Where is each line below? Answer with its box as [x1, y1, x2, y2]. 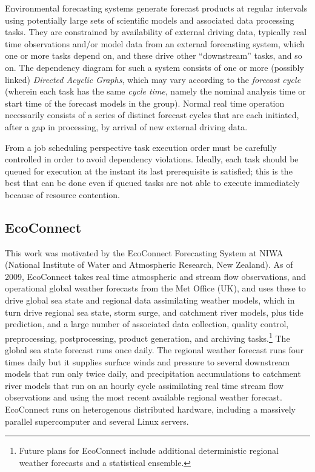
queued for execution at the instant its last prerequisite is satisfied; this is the [5, 164, 293, 177]
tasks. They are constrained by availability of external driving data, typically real [5, 25, 307, 38]
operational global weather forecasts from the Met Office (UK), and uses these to [5, 282, 306, 294]
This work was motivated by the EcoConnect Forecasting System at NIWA [5, 246, 283, 259]
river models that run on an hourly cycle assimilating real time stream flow [5, 379, 284, 391]
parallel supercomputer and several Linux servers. [5, 414, 189, 427]
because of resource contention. [5, 188, 120, 201]
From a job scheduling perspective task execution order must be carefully [5, 141, 277, 153]
